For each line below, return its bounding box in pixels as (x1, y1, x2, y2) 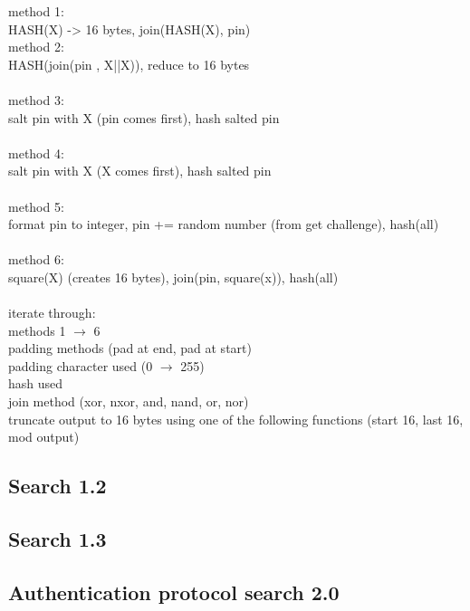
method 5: (8, 196, 64, 215)
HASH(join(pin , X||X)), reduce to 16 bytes (8, 54, 250, 73)
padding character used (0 (8, 356, 153, 375)
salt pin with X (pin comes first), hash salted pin (8, 108, 280, 127)
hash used (8, 374, 63, 393)
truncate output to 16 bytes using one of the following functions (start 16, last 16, (8, 409, 464, 428)
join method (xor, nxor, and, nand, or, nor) (8, 392, 249, 411)
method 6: (8, 250, 64, 269)
